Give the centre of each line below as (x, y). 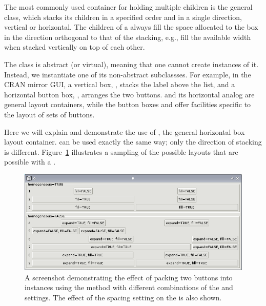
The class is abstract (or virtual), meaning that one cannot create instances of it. (131, 64)
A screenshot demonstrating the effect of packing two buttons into (129, 277)
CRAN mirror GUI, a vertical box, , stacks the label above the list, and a (120, 84)
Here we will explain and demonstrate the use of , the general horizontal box (125, 131)
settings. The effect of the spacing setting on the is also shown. (123, 298)
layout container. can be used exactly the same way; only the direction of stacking (133, 142)
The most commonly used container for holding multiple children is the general (128, 7)
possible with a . (30, 162)
